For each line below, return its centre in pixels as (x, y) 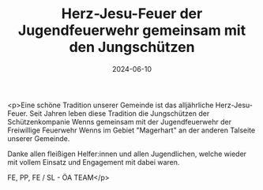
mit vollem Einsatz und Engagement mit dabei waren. (94, 162)
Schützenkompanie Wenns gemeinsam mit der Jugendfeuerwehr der (120, 121)
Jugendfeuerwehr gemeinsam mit (132, 30)
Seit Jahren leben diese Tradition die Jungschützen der (120, 113)
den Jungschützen (132, 47)
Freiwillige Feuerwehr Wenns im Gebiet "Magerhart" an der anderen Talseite (131, 130)
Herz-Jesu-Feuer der (132, 14)
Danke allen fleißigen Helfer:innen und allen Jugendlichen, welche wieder (127, 154)
